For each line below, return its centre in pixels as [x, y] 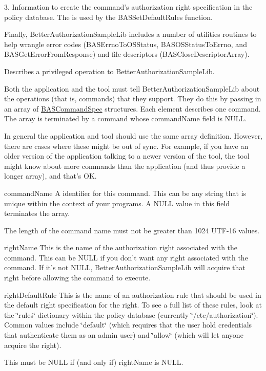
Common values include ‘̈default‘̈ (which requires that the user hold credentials [128, 325]
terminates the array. [37, 213]
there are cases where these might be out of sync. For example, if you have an [126, 146]
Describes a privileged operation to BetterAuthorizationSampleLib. [109, 71]
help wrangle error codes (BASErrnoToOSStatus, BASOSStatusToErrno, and [126, 44]
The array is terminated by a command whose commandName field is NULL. [126, 118]
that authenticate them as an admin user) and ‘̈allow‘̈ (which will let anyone [124, 335]
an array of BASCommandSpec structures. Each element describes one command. [132, 108]
